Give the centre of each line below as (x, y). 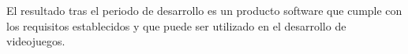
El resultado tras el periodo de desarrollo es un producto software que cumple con (204, 10)
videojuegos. (36, 41)
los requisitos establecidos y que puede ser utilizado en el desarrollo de (176, 25)
